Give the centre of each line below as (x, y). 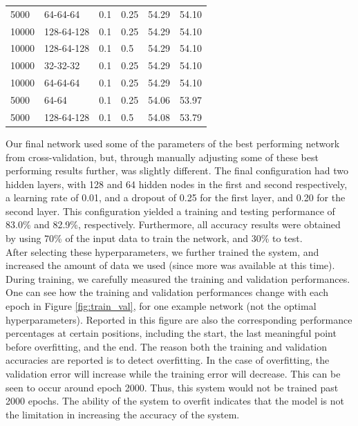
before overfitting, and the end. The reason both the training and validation (167, 346)
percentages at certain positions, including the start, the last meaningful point (171, 333)
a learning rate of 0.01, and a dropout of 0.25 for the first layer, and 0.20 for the (176, 197)
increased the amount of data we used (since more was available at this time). (170, 265)
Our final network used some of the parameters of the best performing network (173, 143)
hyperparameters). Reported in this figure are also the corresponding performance (179, 319)
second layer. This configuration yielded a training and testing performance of (170, 211)
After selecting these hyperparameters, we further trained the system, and (162, 251)
